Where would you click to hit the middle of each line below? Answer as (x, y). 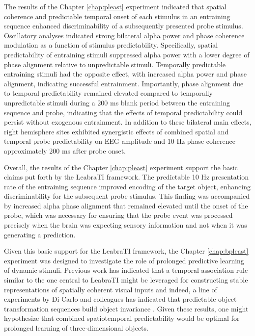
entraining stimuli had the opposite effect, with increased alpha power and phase (125, 74)
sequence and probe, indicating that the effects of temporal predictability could (123, 112)
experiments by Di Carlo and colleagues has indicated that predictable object (120, 299)
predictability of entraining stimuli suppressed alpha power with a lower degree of (127, 54)
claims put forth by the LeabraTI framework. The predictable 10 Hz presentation (126, 177)
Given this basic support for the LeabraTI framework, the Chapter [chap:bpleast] (126, 251)
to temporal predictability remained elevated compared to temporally (108, 93)
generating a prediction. (40, 234)
